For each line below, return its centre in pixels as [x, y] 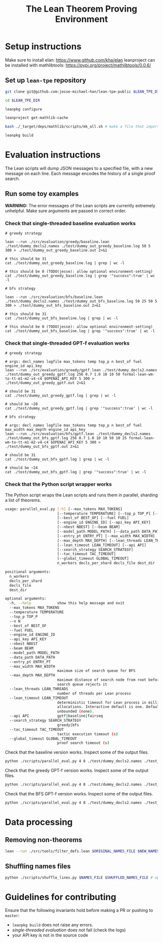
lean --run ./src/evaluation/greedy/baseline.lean [57, 242]
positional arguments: [28, 572]
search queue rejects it [82, 685]
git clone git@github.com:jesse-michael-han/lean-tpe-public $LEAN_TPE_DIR [83, 91]
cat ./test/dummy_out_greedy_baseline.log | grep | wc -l [65, 263]
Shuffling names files [38, 867]
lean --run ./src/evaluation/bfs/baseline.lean [54, 297]
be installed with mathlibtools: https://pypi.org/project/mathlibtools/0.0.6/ [78, 65]
